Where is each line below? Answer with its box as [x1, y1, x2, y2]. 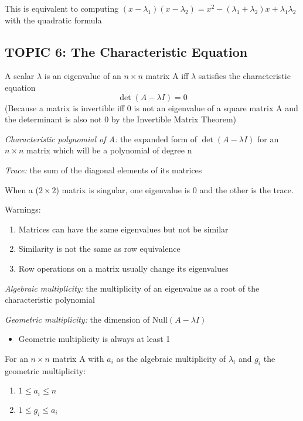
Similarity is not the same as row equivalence [18, 242, 181, 255]
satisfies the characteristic [198, 70, 291, 82]
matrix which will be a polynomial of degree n [26, 144, 192, 156]
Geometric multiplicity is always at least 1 [18, 333, 171, 345]
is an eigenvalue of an [44, 70, 121, 82]
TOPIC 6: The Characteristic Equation [5, 42, 248, 60]
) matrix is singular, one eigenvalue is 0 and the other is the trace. [56, 183, 294, 196]
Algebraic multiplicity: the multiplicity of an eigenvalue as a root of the [5, 282, 260, 294]
